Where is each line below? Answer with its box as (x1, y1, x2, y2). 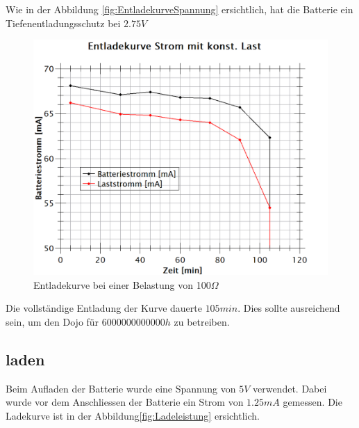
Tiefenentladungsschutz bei (6, 15, 121, 30)
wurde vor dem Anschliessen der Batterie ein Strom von (6, 395, 244, 409)
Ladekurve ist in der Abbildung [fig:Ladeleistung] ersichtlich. (6, 408, 260, 422)
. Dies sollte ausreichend (237, 301, 340, 315)
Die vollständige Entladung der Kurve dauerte (6, 301, 202, 315)
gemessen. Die (283, 395, 342, 409)
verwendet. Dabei (252, 381, 327, 395)
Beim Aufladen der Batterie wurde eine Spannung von (6, 381, 236, 395)
